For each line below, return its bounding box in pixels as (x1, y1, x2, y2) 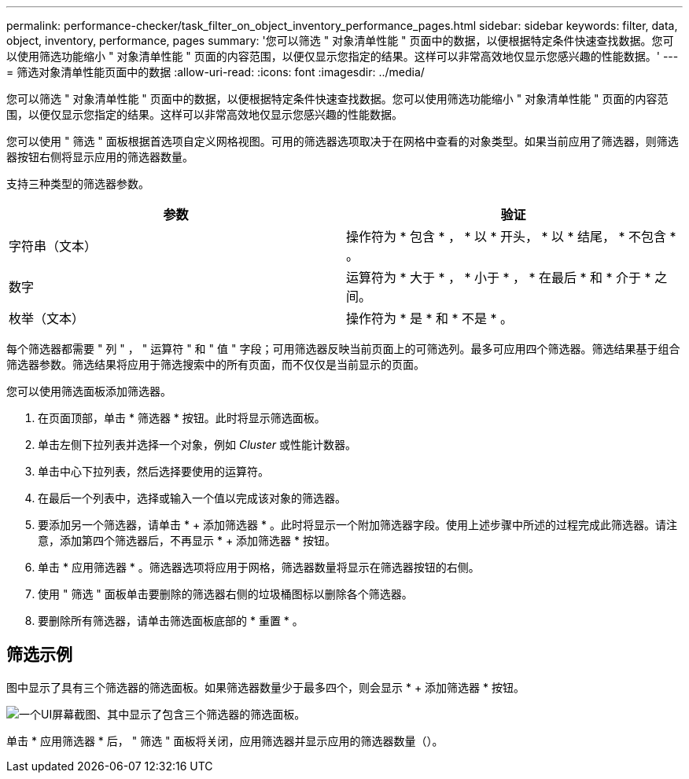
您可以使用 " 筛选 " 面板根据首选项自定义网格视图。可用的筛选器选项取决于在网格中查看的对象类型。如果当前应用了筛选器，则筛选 (6, 134, 679, 148)
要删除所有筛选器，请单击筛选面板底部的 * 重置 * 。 (38, 614, 304, 627)
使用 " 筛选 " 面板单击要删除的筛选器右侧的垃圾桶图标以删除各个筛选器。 (38, 587, 413, 601)
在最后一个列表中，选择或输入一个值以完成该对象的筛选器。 (38, 491, 346, 505)
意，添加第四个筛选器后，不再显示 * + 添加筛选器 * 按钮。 (38, 534, 336, 547)
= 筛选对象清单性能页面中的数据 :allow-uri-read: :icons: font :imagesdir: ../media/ (6, 65, 425, 79)
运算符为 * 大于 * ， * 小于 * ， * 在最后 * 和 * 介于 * (346, 270, 651, 285)
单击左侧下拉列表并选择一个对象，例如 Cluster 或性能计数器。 (38, 438, 356, 451)
